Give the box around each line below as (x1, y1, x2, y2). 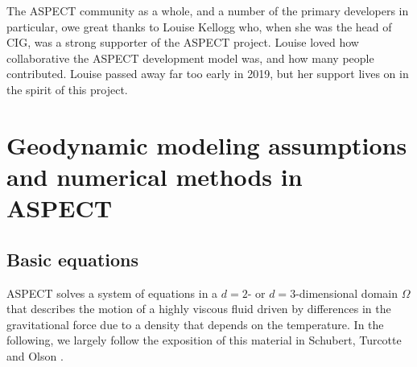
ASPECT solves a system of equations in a (6, 284, 218, 301)
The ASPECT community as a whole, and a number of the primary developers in (6, 2, 409, 19)
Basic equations (6, 246, 139, 271)
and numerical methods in (6, 159, 303, 192)
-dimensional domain (295, 284, 398, 301)
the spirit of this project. (6, 80, 128, 97)
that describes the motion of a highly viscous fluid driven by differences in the (6, 300, 391, 317)
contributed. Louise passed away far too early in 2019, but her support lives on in (6, 65, 409, 82)
